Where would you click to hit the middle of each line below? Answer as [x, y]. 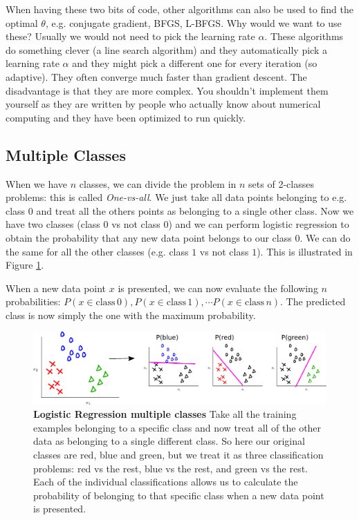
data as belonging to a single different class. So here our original [169, 441]
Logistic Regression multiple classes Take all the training [165, 414]
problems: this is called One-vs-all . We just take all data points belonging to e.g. [176, 197]
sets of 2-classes [281, 183]
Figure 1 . [25, 265]
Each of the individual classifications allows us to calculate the [166, 482]
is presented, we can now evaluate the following [218, 288]
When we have [37, 183]
